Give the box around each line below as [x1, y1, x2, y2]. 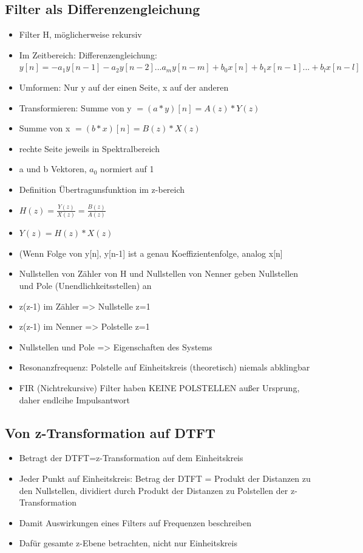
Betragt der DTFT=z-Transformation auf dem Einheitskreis [19, 451, 243, 464]
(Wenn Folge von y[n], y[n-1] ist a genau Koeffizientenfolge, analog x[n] [19, 246, 283, 259]
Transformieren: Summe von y [19, 101, 132, 114]
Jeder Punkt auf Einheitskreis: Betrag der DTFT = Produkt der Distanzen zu [19, 471, 311, 484]
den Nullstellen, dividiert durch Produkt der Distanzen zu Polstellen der [19, 484, 288, 496]
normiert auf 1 [100, 162, 154, 175]
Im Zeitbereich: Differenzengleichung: [19, 48, 157, 61]
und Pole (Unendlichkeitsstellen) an [19, 279, 152, 291]
